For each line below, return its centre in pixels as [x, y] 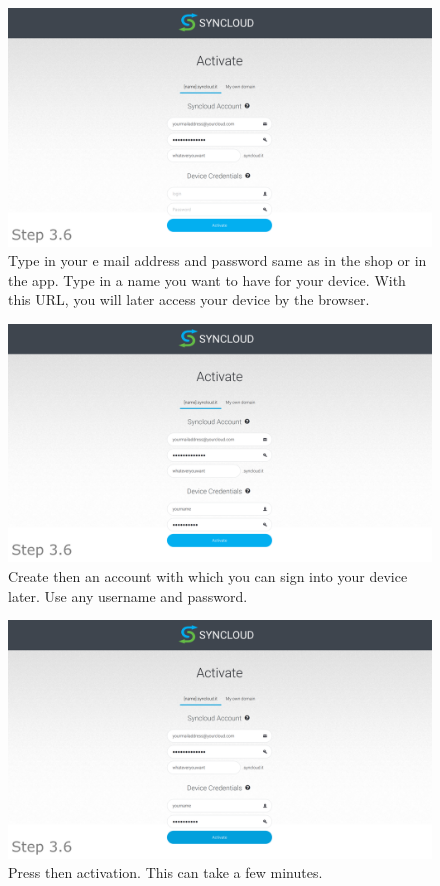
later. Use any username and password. [128, 595]
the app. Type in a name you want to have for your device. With [207, 279]
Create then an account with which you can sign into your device [208, 575]
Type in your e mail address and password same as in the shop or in [217, 260]
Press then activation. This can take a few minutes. [165, 872]
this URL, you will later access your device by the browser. [189, 299]
